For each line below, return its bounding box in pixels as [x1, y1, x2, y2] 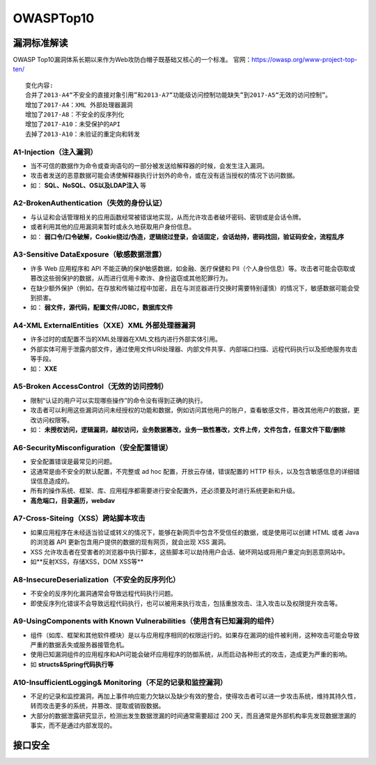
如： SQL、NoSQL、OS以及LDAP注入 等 [30, 181, 146, 190]
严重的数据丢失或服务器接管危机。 [30, 641, 128, 649]
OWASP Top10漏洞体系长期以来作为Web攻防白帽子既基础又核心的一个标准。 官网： [13, 56, 252, 64]
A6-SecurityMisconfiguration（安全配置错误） [13, 442, 173, 452]
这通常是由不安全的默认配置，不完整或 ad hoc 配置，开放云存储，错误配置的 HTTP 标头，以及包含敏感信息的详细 [30, 467, 354, 475]
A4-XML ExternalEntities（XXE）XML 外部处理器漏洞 [13, 320, 196, 330]
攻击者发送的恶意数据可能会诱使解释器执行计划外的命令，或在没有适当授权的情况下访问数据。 [30, 171, 299, 180]
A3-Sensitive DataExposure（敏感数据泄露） [13, 249, 166, 259]
